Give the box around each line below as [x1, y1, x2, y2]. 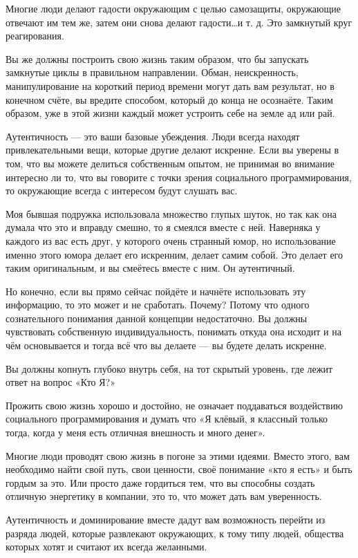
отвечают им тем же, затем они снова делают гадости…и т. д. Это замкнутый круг [6, 15, 352, 29]
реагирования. [6, 28, 64, 43]
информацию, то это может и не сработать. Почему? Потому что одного [6, 297, 310, 312]
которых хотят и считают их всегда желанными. [6, 539, 207, 554]
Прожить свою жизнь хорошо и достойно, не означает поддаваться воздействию [6, 398, 343, 412]
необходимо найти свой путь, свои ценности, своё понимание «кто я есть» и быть [6, 462, 352, 476]
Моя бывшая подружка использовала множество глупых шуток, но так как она [6, 206, 337, 221]
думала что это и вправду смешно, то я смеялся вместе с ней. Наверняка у [6, 220, 321, 234]
